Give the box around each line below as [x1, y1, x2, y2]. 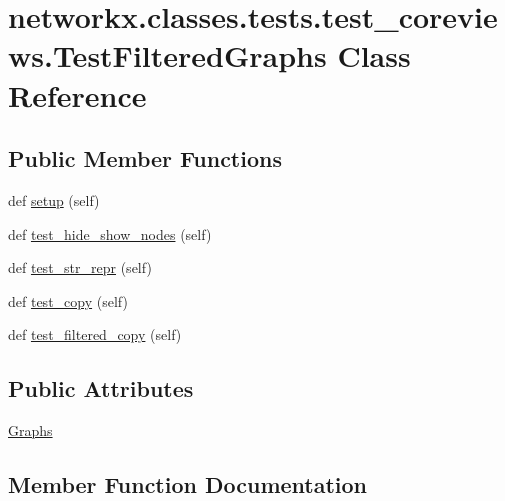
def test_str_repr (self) [8, 257, 152, 278]
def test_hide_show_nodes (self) [8, 223, 212, 244]
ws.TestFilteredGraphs [8, 35, 327, 76]
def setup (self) [8, 189, 100, 210]
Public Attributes [8, 373, 194, 404]
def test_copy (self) [8, 290, 128, 311]
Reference [8, 74, 147, 115]
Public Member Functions [8, 143, 282, 174]
